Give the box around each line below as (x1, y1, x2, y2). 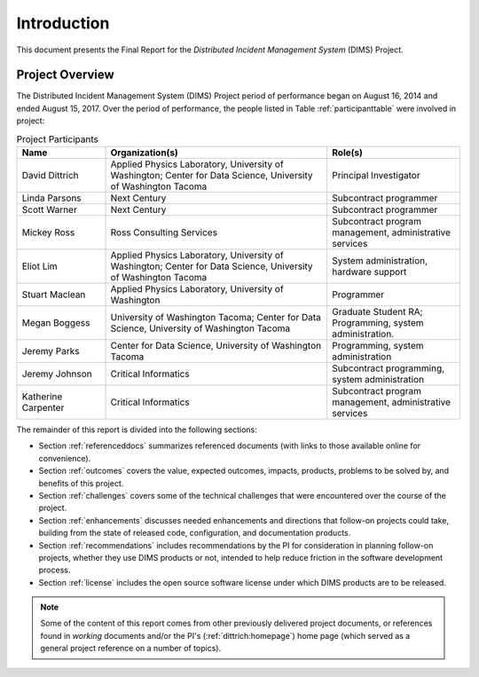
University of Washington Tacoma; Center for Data (110, 311, 321, 323)
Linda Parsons (21, 192, 82, 204)
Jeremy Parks (21, 345, 80, 357)
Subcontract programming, (332, 362, 445, 374)
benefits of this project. (38, 477, 124, 488)
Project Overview (16, 67, 114, 83)
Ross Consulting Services (110, 226, 217, 239)
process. (38, 564, 71, 576)
